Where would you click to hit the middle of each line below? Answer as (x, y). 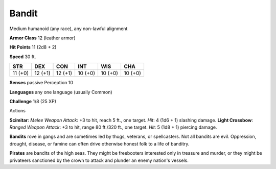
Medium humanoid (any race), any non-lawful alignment (68, 29)
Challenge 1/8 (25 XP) (33, 101)
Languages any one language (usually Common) (61, 92)
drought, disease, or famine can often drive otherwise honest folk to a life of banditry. (99, 143)
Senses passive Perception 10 (41, 83)
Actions (17, 111)
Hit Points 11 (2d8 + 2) (33, 47)
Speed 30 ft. (23, 57)
